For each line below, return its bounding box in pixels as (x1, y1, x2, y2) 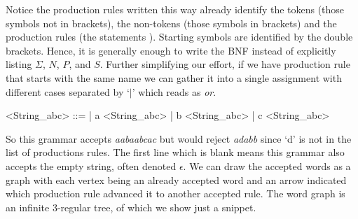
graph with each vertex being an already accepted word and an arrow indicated (6, 172, 347, 187)
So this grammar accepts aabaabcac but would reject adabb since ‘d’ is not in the (6, 131, 352, 146)
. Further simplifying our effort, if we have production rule (99, 57, 350, 71)
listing (6, 57, 32, 71)
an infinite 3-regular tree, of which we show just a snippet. (6, 199, 256, 214)
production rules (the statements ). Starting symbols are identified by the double (6, 29, 353, 44)
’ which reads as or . (132, 84, 216, 99)
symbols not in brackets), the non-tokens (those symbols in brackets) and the (6, 15, 337, 30)
